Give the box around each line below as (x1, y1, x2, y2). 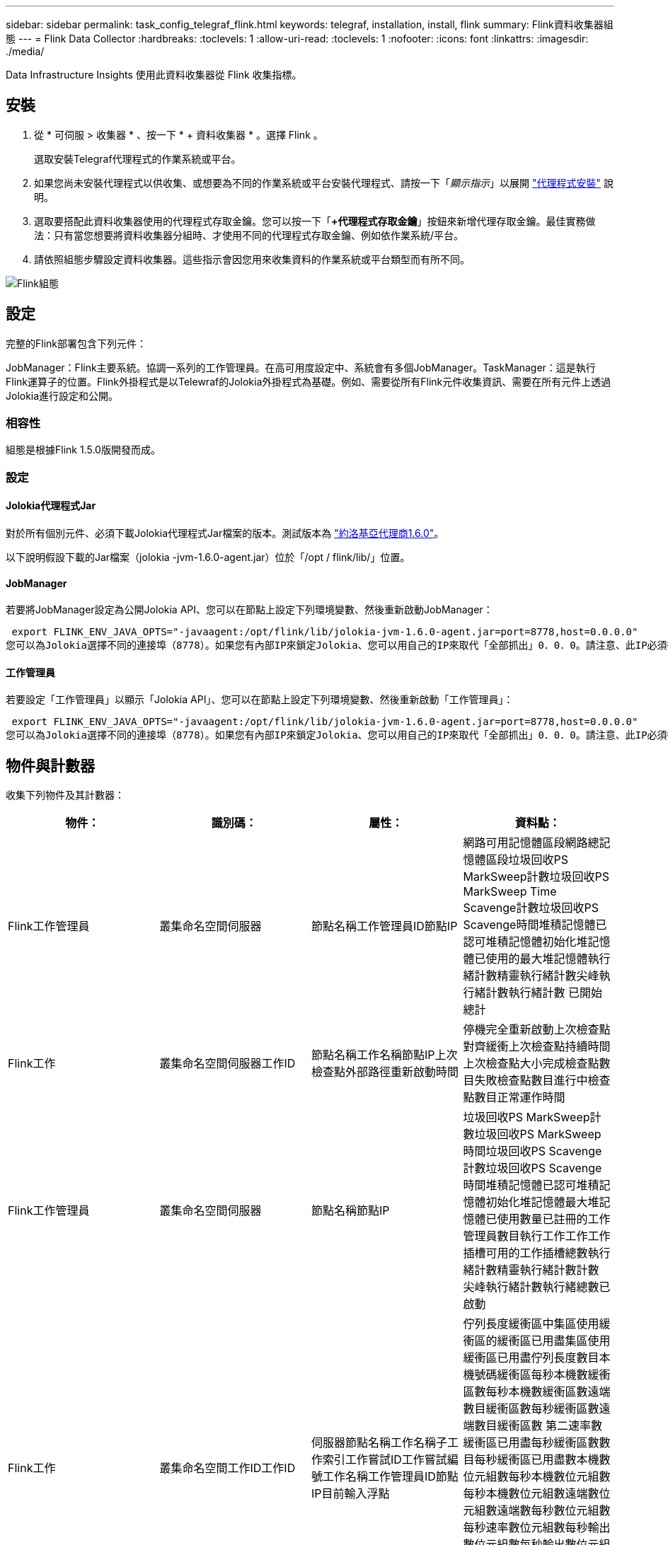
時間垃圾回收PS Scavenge (463, 1144, 602, 1159)
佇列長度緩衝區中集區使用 (463, 1317, 599, 1331)
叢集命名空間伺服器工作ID (159, 1056, 296, 1071)
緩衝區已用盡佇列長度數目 (463, 1350, 599, 1365)
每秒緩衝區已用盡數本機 (474, 1452, 599, 1467)
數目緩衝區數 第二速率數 (474, 1418, 603, 1433)
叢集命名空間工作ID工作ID (159, 1461, 296, 1476)
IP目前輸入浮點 (311, 1486, 390, 1501)
